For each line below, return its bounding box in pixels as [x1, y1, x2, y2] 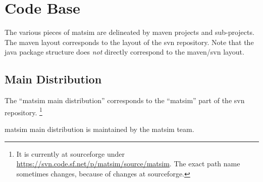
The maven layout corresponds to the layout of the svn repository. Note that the [5, 36, 254, 47]
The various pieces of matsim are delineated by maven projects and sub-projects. [5, 27, 254, 37]
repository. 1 [5, 105, 42, 117]
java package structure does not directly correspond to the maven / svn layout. [5, 47, 244, 57]
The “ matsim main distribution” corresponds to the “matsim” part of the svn [5, 95, 245, 106]
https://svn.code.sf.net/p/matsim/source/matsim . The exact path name [16, 158, 240, 169]
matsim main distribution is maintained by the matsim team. [5, 123, 194, 134]
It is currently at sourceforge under [16, 148, 125, 159]
